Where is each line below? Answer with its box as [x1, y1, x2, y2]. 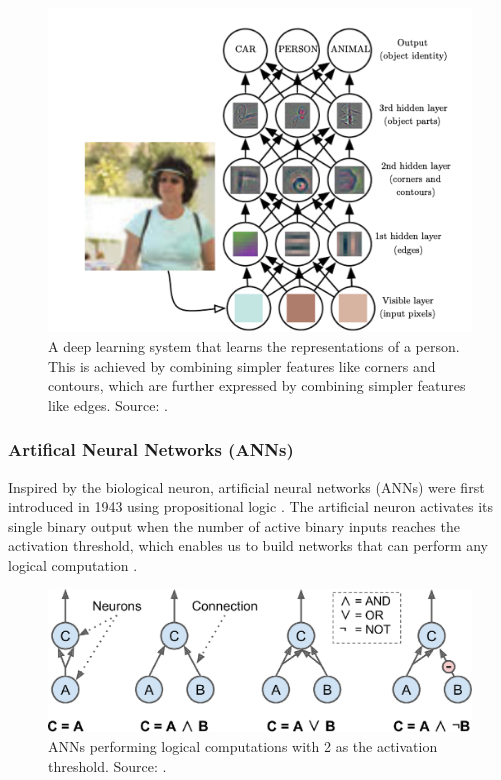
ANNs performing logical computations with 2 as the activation [48, 735, 438, 756]
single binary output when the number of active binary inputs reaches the [8, 515, 460, 536]
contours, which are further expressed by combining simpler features [48, 375, 466, 396]
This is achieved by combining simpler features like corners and [48, 355, 436, 376]
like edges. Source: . [48, 394, 168, 415]
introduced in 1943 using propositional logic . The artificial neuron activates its [8, 496, 494, 517]
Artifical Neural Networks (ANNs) [8, 437, 294, 462]
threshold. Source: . [48, 755, 167, 776]
